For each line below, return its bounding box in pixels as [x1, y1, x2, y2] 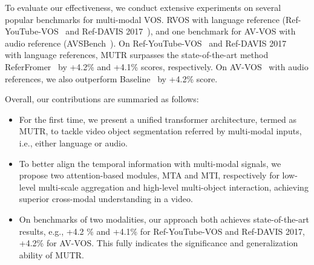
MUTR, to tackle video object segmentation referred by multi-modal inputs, [19, 125, 302, 137]
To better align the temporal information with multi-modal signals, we [19, 157, 281, 169]
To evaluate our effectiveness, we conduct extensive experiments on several [5, 1, 281, 13]
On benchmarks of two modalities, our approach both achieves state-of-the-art [19, 212, 309, 225]
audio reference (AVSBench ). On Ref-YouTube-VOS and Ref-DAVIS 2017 [5, 36, 287, 49]
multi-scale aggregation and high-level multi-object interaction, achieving [38, 180, 309, 193]
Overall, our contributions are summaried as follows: [5, 93, 199, 105]
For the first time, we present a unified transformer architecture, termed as [19, 113, 296, 125]
